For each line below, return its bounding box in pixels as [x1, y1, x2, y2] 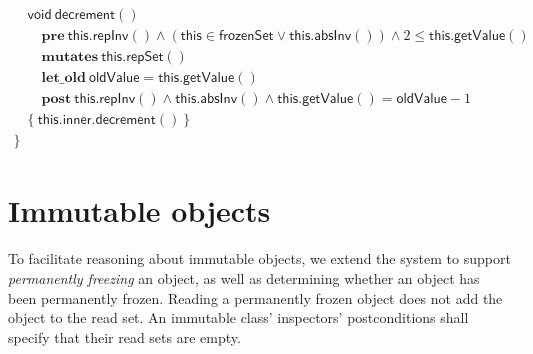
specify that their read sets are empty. [8, 326, 241, 347]
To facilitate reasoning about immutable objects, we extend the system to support [8, 248, 511, 269]
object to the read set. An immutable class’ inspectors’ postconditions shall [8, 307, 469, 328]
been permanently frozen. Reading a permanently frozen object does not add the [8, 287, 503, 308]
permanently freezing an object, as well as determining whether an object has [8, 267, 480, 288]
